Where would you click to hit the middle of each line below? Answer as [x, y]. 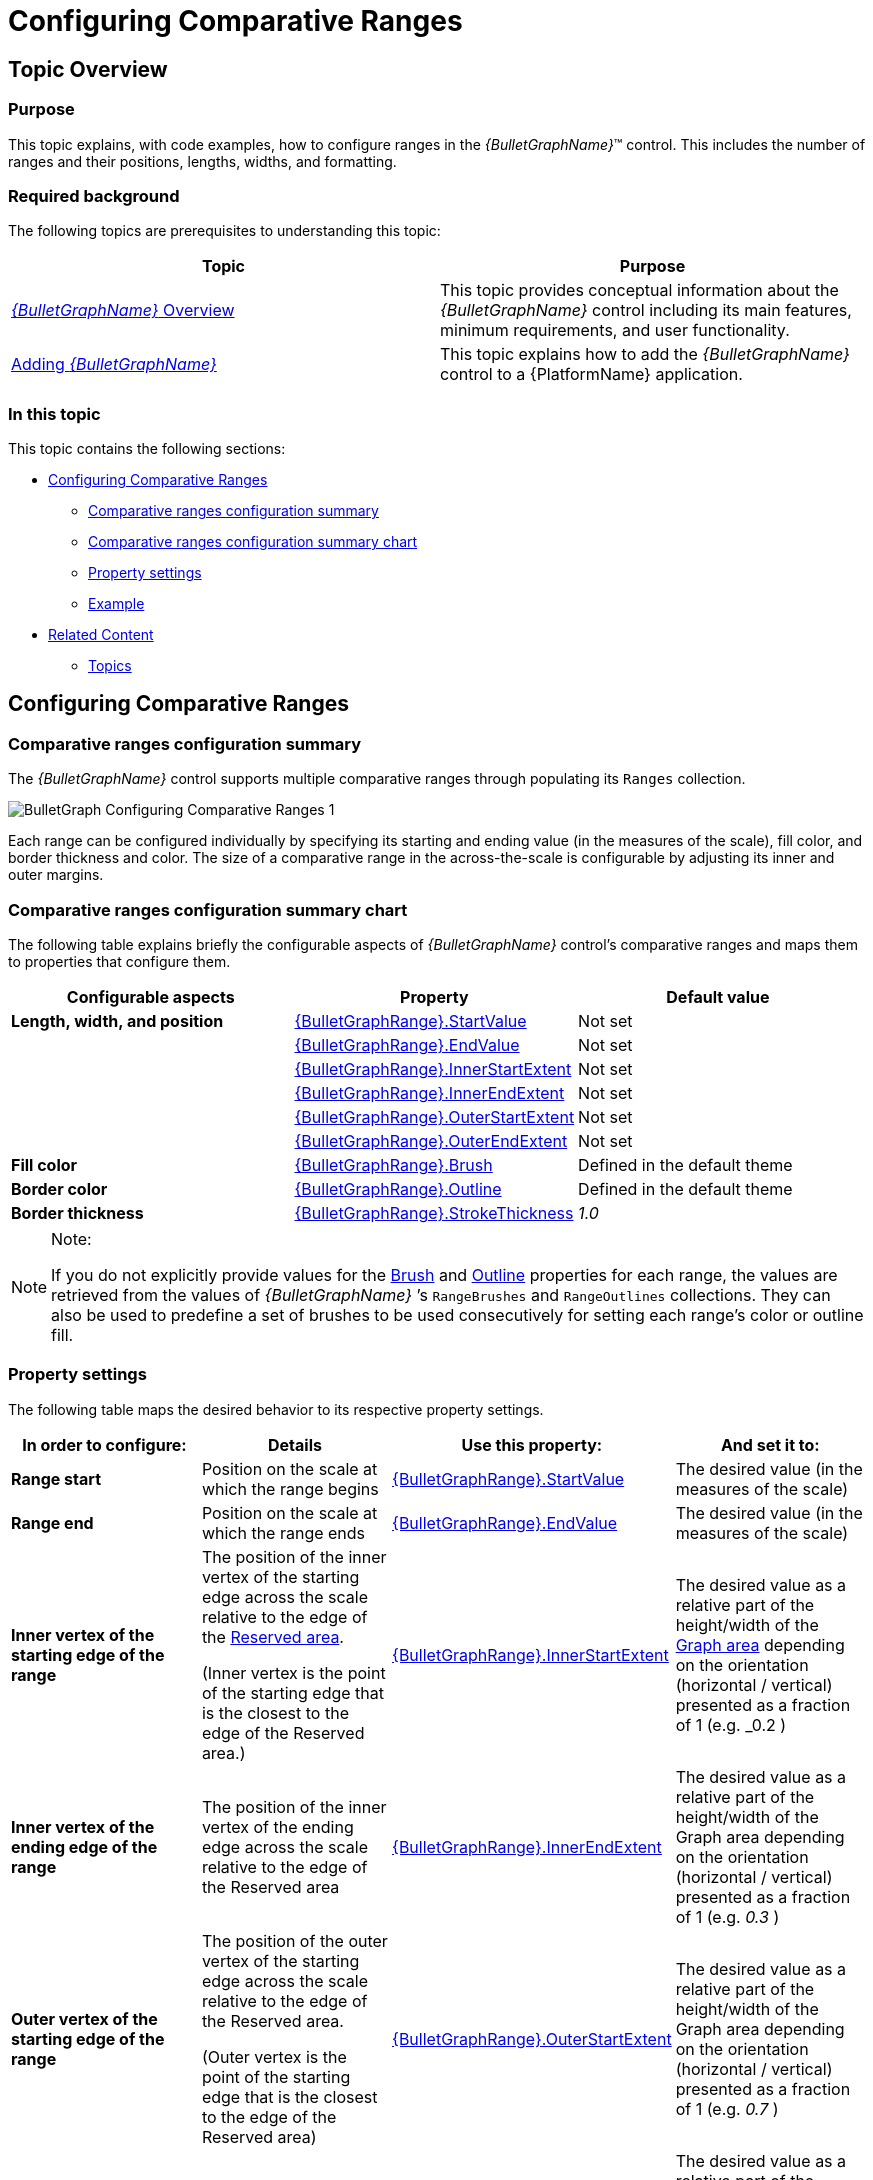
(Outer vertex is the [274, 2056]
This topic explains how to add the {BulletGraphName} [645, 354]
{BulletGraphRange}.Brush [393, 1165]
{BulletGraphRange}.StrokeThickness [434, 1213]
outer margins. [56, 875]
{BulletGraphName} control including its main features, [646, 310]
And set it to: [770, 1444]
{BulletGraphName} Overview [123, 310]
